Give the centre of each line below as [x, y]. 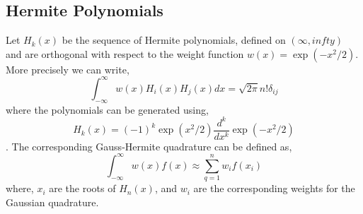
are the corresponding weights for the [274, 188]
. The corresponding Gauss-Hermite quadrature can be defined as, [149, 146]
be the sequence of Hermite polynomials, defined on [174, 40]
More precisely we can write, [68, 69]
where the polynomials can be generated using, [107, 109]
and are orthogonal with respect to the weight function [125, 53]
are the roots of [82, 188]
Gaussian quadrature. [52, 202]
